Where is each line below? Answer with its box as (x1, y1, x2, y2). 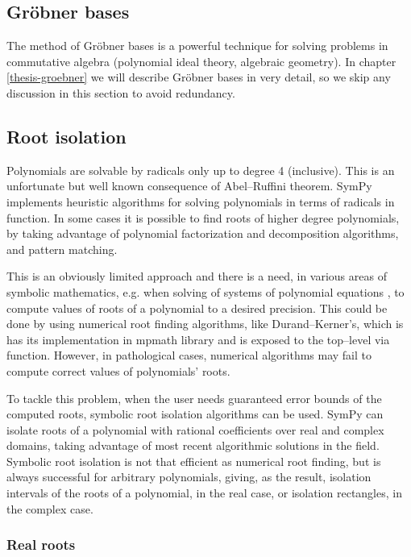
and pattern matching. (6, 240, 118, 257)
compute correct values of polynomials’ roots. (6, 362, 230, 379)
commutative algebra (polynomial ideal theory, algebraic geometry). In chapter (6, 52, 396, 69)
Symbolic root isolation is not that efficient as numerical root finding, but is (6, 452, 381, 469)
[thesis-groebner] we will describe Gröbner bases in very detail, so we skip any (6, 69, 391, 85)
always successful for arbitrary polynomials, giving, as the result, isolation (6, 468, 372, 485)
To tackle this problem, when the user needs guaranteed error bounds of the (6, 389, 382, 406)
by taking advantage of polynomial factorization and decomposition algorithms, (6, 225, 399, 242)
